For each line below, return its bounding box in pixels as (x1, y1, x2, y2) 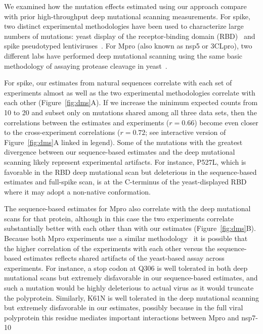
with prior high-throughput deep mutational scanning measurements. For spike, (4, 11, 250, 21)
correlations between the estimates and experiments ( (4, 117, 169, 127)
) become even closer (194, 117, 258, 127)
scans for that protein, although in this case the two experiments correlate (4, 213, 234, 223)
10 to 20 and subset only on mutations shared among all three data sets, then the (4, 107, 257, 117)
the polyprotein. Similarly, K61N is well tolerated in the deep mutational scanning (4, 292, 259, 303)
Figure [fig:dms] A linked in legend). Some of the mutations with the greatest (4, 136, 243, 147)
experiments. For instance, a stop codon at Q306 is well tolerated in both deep (4, 262, 248, 273)
